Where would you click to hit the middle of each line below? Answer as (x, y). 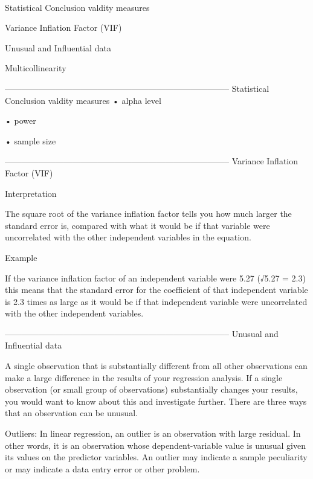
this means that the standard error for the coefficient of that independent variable (156, 290)
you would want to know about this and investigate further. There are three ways (156, 401)
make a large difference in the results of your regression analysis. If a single (144, 377)
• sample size (31, 140)
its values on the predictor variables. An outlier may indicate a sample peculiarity (156, 457)
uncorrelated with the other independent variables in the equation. (128, 237)
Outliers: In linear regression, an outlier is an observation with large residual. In (153, 433)
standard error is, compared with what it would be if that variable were (137, 225)
